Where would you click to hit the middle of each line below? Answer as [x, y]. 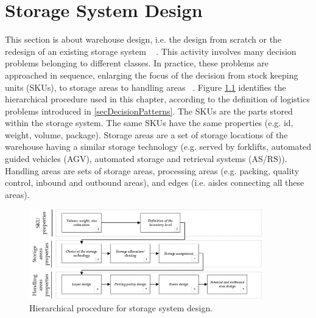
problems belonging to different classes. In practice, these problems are [137, 63]
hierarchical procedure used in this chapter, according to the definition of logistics [157, 99]
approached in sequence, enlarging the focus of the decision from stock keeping [152, 75]
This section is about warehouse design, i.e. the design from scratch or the [143, 39]
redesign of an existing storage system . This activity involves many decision [151, 51]
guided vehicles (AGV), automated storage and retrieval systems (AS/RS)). [146, 159]
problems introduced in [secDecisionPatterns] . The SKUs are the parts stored [149, 111]
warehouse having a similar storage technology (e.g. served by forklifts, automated [158, 147]
